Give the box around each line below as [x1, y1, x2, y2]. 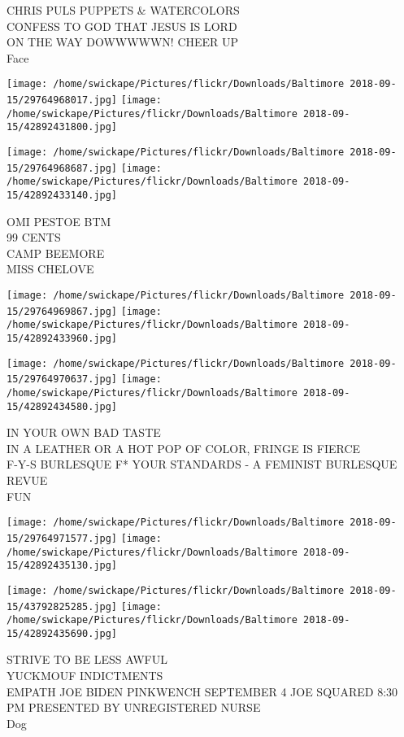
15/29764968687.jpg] [7, 162, 118, 174]
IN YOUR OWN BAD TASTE [7, 424, 161, 441]
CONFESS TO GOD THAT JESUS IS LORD [7, 17, 237, 34]
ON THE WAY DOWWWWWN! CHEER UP [7, 33, 239, 50]
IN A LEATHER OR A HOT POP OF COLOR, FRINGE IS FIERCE [7, 439, 361, 456]
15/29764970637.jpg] [7, 373, 118, 386]
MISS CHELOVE [7, 260, 94, 277]
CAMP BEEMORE [7, 244, 105, 261]
